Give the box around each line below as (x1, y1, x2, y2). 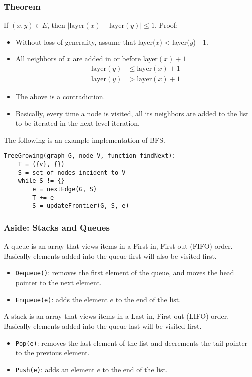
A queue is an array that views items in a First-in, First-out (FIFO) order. (4, 241, 233, 251)
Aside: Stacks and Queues (4, 221, 110, 233)
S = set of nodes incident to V (18, 169, 126, 176)
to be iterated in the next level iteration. (15, 118, 140, 128)
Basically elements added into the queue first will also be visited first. (4, 250, 217, 261)
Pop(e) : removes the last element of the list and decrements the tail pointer (15, 337, 248, 348)
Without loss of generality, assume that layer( (15, 36, 156, 47)
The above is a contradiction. (15, 91, 105, 102)
